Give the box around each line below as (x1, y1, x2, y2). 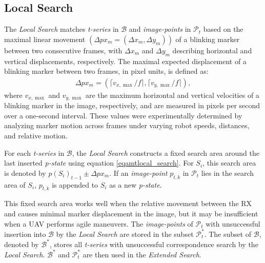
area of (4, 179, 26, 190)
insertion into (4, 228, 46, 239)
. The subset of (204, 228, 252, 239)
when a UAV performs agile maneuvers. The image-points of (4, 218, 193, 229)
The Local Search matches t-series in (4, 24, 119, 34)
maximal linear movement (4, 33, 86, 44)
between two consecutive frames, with (4, 45, 123, 55)
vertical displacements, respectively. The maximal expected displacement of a (4, 55, 247, 66)
